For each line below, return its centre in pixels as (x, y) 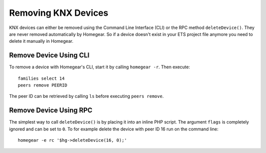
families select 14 (41, 78)
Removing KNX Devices (59, 13)
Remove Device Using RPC (51, 110)
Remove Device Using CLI (49, 55)
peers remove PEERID (43, 85)
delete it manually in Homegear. (41, 41)
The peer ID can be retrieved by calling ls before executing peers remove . (86, 96)
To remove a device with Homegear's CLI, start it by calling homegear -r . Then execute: (100, 67)
